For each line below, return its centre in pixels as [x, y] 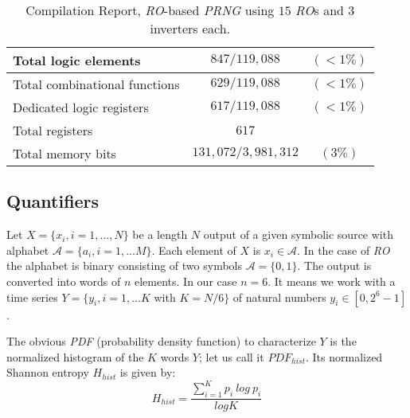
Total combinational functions [96, 84]
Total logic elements [77, 60]
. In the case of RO [344, 250]
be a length [160, 234]
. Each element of [194, 250]
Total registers [53, 130]
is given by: [148, 372]
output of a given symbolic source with [298, 234]
